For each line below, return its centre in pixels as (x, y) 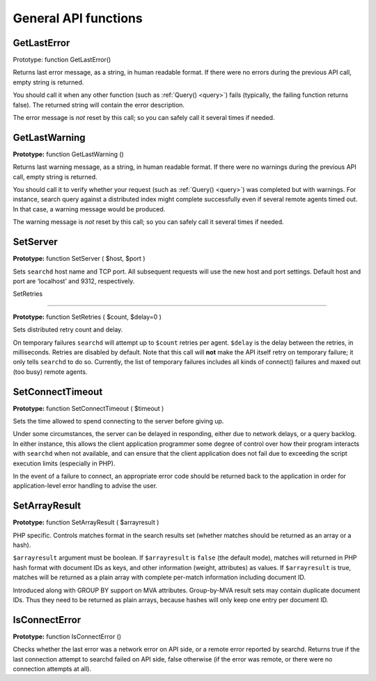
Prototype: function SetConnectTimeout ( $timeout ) (88, 408)
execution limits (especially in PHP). (64, 463)
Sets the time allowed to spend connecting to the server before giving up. (118, 421)
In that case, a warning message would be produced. (89, 209)
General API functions (78, 18)
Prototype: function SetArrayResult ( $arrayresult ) (86, 523)
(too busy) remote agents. (50, 372)
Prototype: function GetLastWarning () (69, 154)
